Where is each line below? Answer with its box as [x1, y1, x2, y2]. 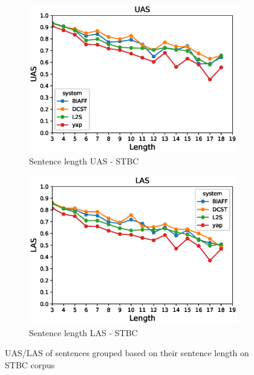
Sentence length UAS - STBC [29, 155, 139, 167]
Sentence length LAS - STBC [29, 326, 138, 339]
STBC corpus [5, 358, 55, 371]
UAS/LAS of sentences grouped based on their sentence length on [5, 346, 249, 359]
